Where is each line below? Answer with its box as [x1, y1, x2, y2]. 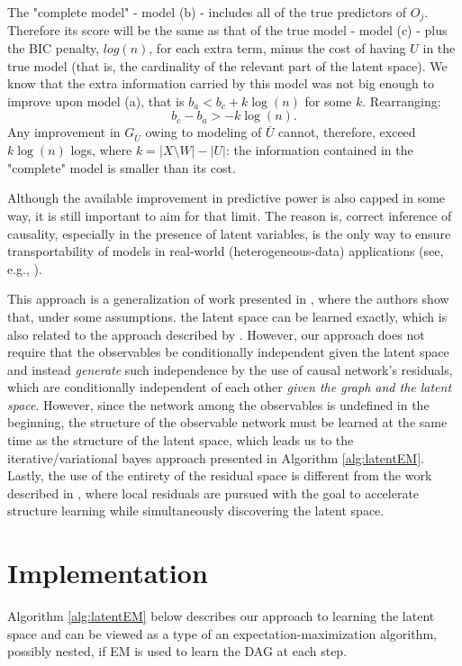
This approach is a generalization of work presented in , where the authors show [7, 289, 449, 308]
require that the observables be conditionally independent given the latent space [7, 342, 449, 361]
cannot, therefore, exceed [278, 123, 416, 141]
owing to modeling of [145, 123, 262, 141]
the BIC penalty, [7, 39, 100, 58]
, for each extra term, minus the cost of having [149, 39, 406, 58]
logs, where [70, 141, 132, 160]
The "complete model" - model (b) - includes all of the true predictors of [7, 3, 407, 21]
